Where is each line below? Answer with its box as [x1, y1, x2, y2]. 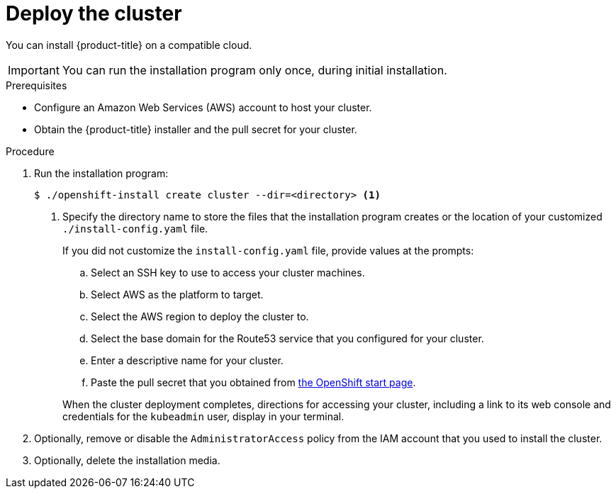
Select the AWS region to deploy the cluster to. [91, 310, 309, 322]
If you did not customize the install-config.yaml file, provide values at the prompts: [62, 244, 474, 257]
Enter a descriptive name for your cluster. [91, 354, 284, 366]
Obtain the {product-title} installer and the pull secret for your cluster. [34, 123, 357, 135]
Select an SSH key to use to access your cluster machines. [91, 266, 365, 279]
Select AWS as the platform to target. [91, 288, 264, 301]
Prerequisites [6, 79, 67, 91]
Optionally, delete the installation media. [34, 454, 220, 466]
